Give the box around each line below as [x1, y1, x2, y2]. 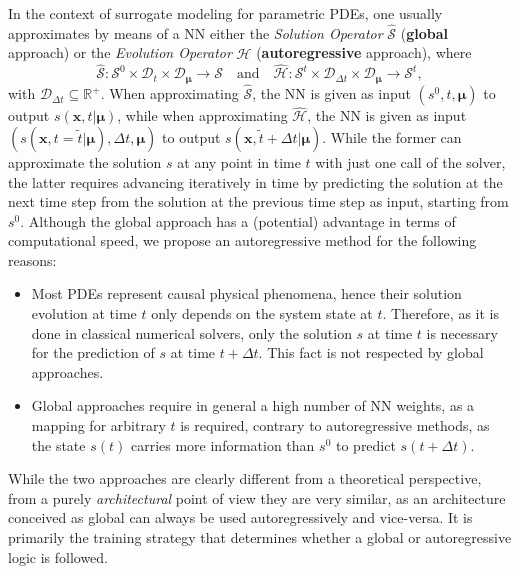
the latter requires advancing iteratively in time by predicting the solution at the [8, 171, 503, 192]
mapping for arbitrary [31, 415, 166, 436]
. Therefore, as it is [382, 303, 499, 324]
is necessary [426, 322, 498, 343]
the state [31, 434, 86, 455]
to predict [335, 434, 396, 455]
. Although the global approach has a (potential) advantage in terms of [20, 210, 456, 231]
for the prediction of [31, 342, 155, 363]
